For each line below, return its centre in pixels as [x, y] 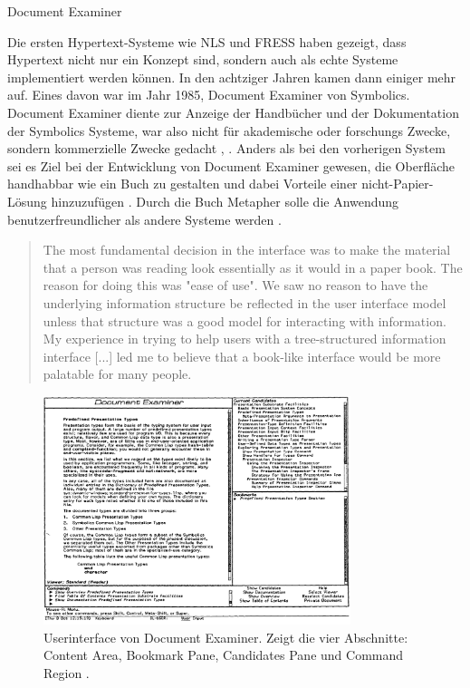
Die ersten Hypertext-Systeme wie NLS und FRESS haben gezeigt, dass [207, 41]
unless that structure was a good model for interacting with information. [245, 320]
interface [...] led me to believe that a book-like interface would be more [242, 356]
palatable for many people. [117, 374]
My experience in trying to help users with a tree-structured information [245, 339]
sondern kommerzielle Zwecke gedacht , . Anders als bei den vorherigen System [226, 148]
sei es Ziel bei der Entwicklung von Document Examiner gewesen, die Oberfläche [231, 165]
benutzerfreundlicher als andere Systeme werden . [144, 219]
